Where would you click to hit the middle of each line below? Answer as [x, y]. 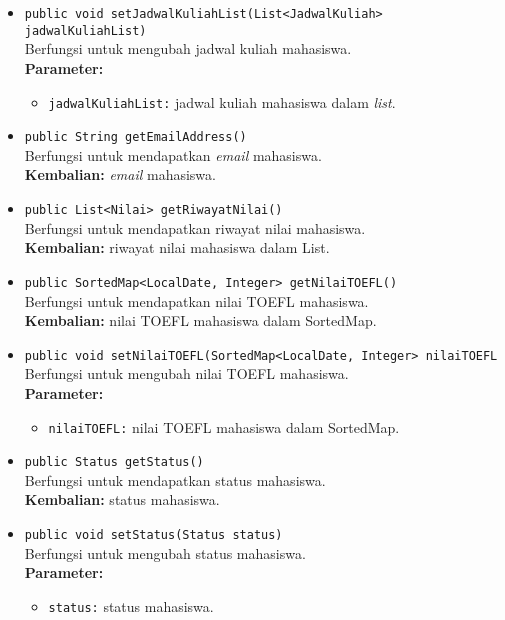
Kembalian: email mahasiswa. [120, 174]
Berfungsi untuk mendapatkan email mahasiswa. [173, 154]
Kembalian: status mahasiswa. [122, 499]
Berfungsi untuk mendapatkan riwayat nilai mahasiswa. [195, 227]
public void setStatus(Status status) [153, 535]
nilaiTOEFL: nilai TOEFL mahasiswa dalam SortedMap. [224, 426]
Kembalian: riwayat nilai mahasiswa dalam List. [177, 247]
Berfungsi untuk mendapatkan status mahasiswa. [175, 479]
